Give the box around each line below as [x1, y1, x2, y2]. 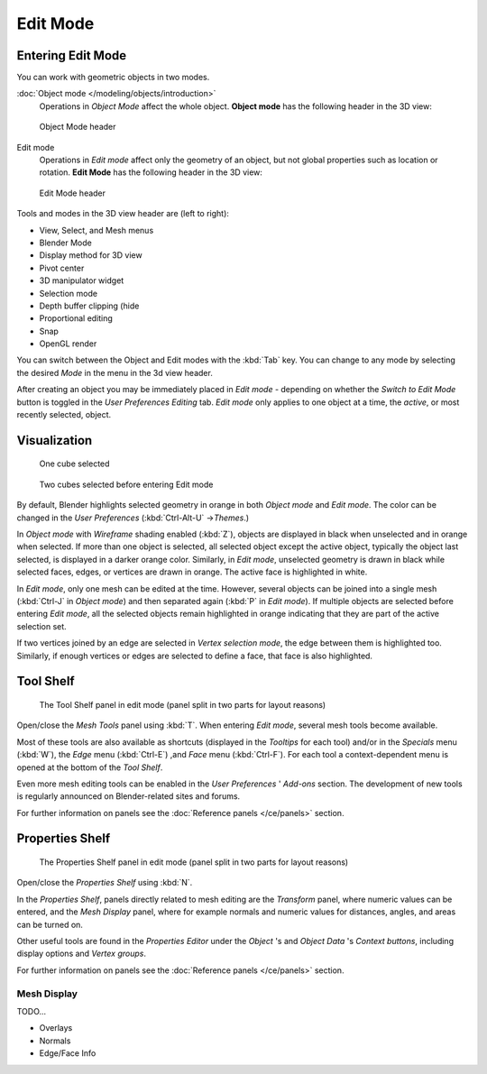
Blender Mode [39, 237, 92, 248]
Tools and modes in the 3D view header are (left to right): [16, 208, 230, 219]
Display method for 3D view [39, 250, 143, 261]
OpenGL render [39, 338, 97, 349]
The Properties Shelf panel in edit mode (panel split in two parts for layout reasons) [39, 857, 349, 867]
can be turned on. [16, 919, 83, 930]
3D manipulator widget [39, 275, 124, 286]
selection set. [16, 620, 67, 631]
